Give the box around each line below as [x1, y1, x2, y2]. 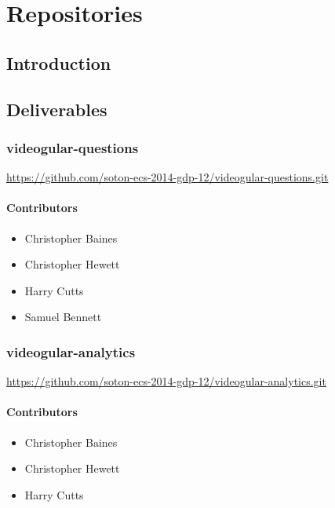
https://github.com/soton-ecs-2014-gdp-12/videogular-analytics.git [6, 373, 326, 389]
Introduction [6, 50, 111, 75]
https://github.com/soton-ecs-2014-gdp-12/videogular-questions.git [6, 169, 329, 185]
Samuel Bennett [24, 309, 102, 325]
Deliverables [6, 97, 107, 121]
